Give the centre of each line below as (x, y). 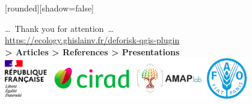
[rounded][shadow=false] (50, 8)
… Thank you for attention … (59, 28)
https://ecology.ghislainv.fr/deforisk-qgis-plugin (92, 40)
